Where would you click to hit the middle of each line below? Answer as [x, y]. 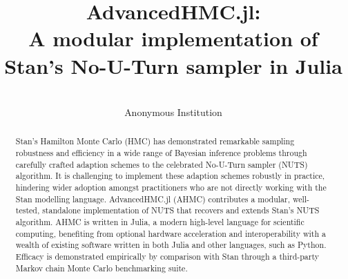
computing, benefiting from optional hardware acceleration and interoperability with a [171, 233]
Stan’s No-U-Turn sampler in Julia [173, 65]
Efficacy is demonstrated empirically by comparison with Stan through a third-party [167, 257]
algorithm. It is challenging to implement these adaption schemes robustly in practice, [170, 176]
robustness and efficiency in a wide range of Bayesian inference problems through [161, 153]
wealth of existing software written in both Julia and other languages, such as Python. [171, 245]
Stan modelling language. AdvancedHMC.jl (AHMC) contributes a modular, [153, 199]
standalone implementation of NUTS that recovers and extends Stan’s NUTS [181, 210]
